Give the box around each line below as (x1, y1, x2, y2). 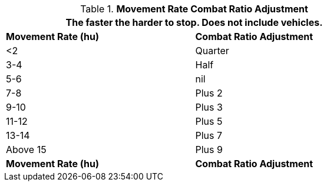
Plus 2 (195, 87, 223, 99)
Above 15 (6, 144, 47, 155)
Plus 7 (195, 129, 223, 141)
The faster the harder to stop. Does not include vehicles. (65, 16, 323, 28)
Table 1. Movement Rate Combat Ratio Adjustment (80, 3, 308, 15)
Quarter (195, 45, 229, 57)
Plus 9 (195, 144, 223, 155)
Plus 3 (195, 101, 223, 113)
